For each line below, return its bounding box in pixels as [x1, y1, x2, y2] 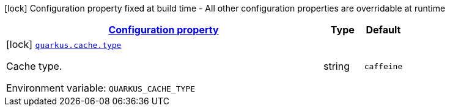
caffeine [364, 61, 403, 71]
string [323, 60, 350, 72]
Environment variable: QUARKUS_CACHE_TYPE [6, 82, 195, 94]
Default [366, 24, 401, 36]
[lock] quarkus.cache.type [6, 38, 122, 50]
